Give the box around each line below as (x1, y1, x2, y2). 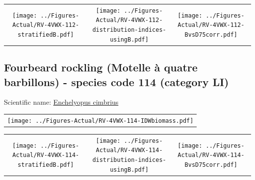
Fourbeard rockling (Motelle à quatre (4, 60, 198, 75)
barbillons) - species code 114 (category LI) (4, 74, 229, 89)
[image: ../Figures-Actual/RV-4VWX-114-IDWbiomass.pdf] (7, 117, 194, 124)
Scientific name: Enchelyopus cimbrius (4, 97, 119, 107)
